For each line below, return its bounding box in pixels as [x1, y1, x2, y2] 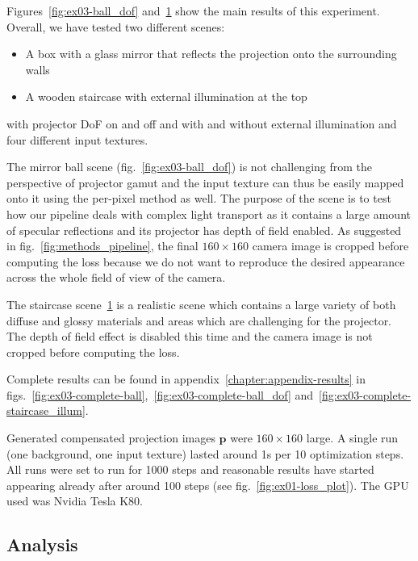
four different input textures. [6, 131, 148, 148]
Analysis [6, 532, 78, 557]
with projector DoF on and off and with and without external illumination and [6, 115, 397, 132]
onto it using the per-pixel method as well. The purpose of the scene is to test [6, 190, 391, 207]
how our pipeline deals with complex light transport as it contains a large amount [6, 205, 411, 222]
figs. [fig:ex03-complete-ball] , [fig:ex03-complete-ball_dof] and [6, 386, 314, 403]
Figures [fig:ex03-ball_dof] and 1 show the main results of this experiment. [6, 2, 380, 19]
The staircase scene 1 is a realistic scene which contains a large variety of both [6, 295, 396, 312]
